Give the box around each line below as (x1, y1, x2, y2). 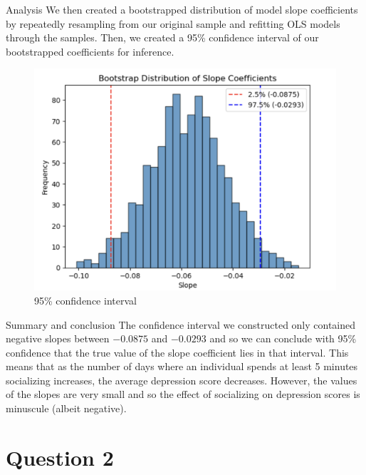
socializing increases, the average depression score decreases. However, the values (6, 372, 357, 387)
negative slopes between (6, 331, 110, 346)
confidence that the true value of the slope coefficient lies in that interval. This (6, 344, 349, 359)
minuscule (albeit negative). (6, 401, 127, 416)
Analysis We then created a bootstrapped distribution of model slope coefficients (6, 2, 358, 16)
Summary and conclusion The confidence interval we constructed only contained (6, 317, 356, 332)
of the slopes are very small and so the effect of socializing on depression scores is (6, 387, 360, 402)
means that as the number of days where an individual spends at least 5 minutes (6, 359, 358, 374)
